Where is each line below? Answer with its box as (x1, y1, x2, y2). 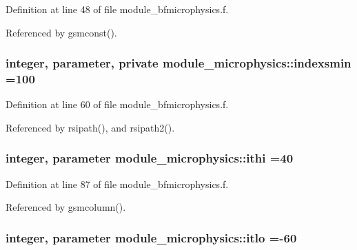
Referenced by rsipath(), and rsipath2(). (6, 120, 175, 134)
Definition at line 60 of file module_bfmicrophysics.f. (6, 97, 229, 112)
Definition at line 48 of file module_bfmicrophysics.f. (6, 2, 229, 16)
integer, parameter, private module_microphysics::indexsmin (6, 54, 351, 72)
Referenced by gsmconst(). (6, 25, 117, 39)
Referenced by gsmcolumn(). (6, 200, 126, 214)
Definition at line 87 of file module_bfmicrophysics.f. (6, 176, 229, 191)
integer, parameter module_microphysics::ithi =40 (6, 149, 294, 167)
